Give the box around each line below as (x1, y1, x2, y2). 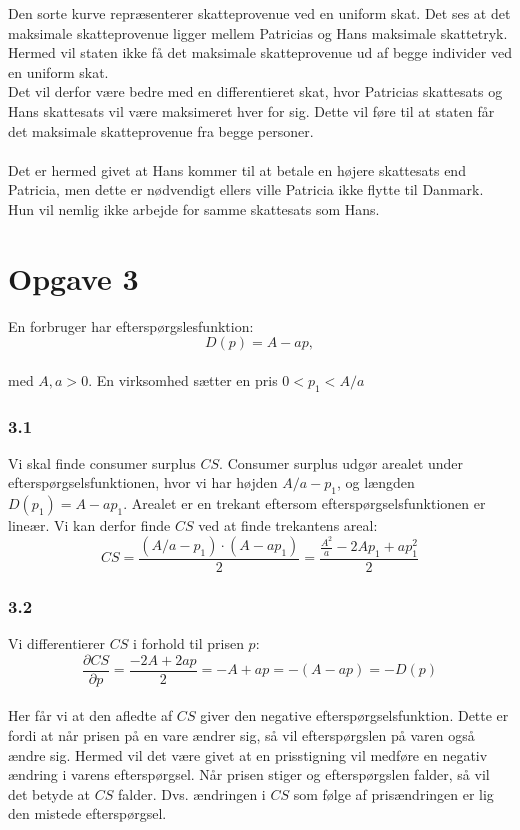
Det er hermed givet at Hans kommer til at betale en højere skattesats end (8, 159, 466, 180)
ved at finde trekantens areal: (198, 515, 378, 536)
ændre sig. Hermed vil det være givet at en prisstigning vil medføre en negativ (8, 744, 488, 765)
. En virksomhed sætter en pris (88, 369, 278, 390)
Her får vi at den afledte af (8, 705, 173, 726)
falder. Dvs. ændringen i (117, 783, 266, 804)
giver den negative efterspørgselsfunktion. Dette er (200, 705, 509, 726)
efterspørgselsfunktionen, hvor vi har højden (8, 472, 278, 493)
